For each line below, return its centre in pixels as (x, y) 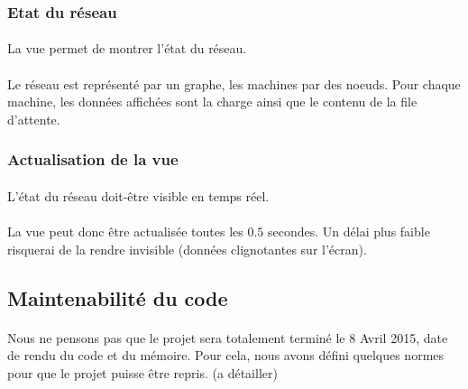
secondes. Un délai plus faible (349, 232)
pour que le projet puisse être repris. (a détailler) (142, 372)
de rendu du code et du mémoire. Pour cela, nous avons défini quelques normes (226, 355)
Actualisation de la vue (93, 159)
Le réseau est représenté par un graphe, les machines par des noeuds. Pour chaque (234, 83)
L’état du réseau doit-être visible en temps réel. (138, 195)
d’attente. (34, 119)
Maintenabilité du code (118, 297)
